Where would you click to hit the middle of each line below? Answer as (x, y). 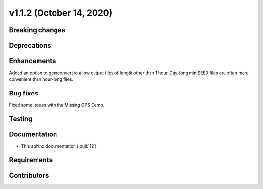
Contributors (29, 176)
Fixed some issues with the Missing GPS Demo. (57, 105)
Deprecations (30, 46)
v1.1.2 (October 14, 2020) (61, 13)
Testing (21, 119)
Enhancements (32, 61)
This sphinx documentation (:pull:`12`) (59, 146)
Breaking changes (37, 30)
